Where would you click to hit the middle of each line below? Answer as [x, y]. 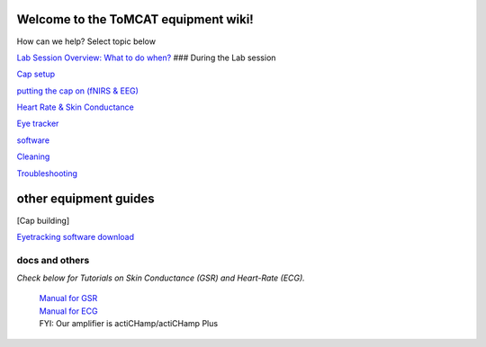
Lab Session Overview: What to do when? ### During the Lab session [146, 58]
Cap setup [36, 74]
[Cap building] [43, 220]
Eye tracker [38, 124]
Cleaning [33, 156]
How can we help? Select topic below [86, 41]
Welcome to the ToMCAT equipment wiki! [135, 19]
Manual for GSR [68, 298]
